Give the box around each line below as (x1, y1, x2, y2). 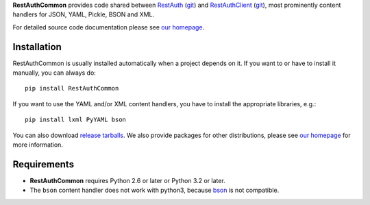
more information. (12, 141, 63, 149)
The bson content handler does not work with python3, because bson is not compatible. (29, 186, 280, 195)
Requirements (12, 158, 75, 170)
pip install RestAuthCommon (25, 84, 119, 93)
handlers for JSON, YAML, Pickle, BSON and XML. (12, 10, 155, 19)
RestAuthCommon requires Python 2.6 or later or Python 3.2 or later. (29, 176, 225, 184)
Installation (12, 41, 62, 53)
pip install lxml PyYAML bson (25, 116, 127, 123)
